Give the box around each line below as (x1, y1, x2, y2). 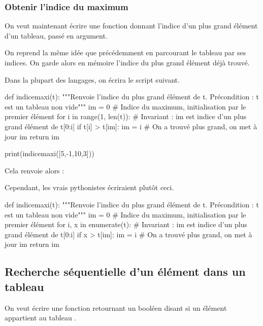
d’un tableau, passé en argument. (5, 30, 108, 41)
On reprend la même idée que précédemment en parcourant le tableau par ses (5, 47, 246, 58)
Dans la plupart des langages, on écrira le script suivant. (5, 74, 180, 85)
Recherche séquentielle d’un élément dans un (5, 264, 246, 279)
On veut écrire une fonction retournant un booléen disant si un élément (5, 302, 227, 313)
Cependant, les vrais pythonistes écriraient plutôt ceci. (5, 182, 174, 193)
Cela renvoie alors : (5, 165, 64, 175)
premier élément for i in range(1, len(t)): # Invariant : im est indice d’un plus (5, 111, 247, 122)
